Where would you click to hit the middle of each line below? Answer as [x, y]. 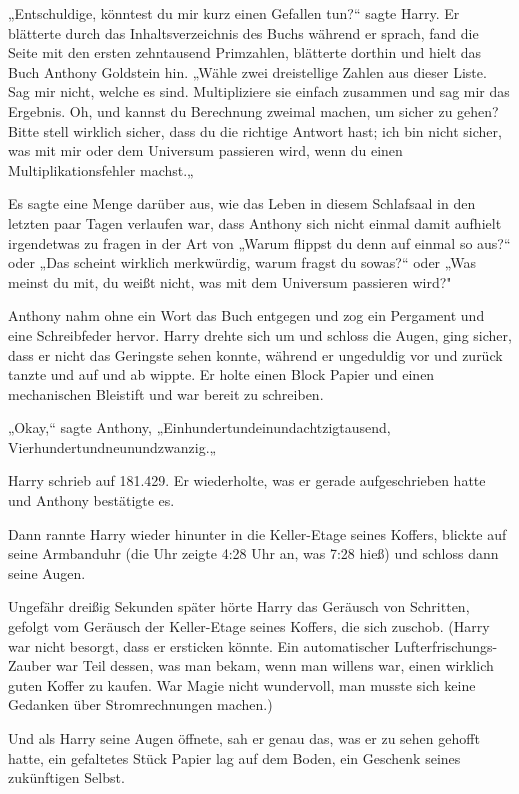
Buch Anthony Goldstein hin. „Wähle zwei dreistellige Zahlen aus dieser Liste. [247, 71]
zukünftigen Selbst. [66, 777]
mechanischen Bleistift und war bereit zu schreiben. [166, 393]
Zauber [30, 665]
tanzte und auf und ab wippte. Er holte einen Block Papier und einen [221, 374]
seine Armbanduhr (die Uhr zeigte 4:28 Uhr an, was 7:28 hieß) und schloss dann [253, 553]
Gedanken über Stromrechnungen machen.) [140, 704]
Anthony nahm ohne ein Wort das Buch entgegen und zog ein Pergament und [246, 315]
